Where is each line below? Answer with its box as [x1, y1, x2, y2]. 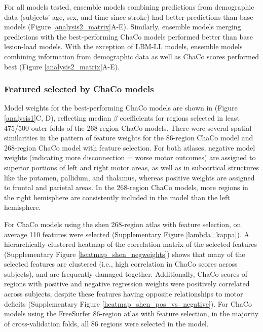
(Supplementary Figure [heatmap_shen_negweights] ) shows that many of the [4, 248, 245, 259]
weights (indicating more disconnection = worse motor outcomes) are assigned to [4, 152, 256, 163]
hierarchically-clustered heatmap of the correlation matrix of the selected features [4, 239, 257, 249]
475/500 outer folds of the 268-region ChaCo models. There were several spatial [4, 122, 252, 133]
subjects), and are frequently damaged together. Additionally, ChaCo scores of [4, 268, 247, 279]
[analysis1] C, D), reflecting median [4, 112, 111, 123]
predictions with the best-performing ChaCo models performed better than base [4, 31, 253, 42]
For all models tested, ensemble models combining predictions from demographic [4, 2, 254, 12]
